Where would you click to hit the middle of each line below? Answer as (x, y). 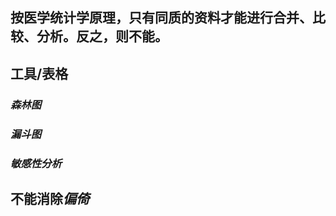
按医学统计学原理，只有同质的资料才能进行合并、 (161, 18)
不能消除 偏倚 (50, 198)
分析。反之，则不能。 (102, 36)
